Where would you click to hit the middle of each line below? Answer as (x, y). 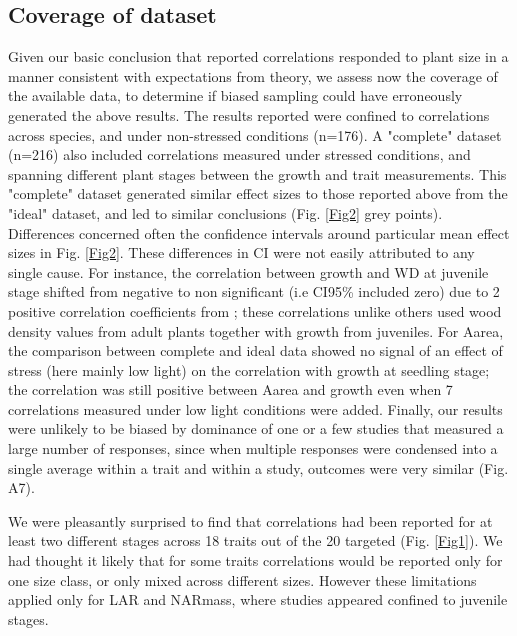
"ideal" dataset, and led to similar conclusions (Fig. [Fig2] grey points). (225, 212)
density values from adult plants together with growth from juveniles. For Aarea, (256, 330)
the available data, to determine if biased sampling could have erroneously (235, 95)
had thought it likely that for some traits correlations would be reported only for (255, 560)
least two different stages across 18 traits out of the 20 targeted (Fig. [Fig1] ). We (255, 540)
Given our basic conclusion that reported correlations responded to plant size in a (258, 56)
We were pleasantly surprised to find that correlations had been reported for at (250, 520)
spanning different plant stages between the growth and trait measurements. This (257, 173)
